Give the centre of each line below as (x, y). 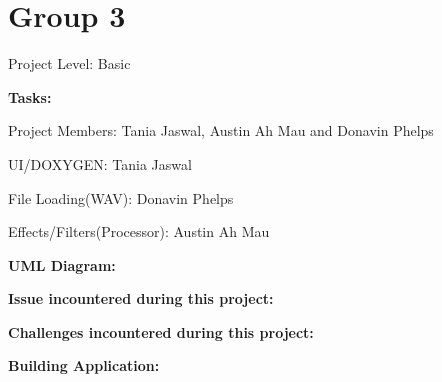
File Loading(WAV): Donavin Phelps (121, 197)
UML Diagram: (62, 264)
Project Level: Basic (69, 63)
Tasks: (30, 96)
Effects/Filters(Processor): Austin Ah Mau (139, 231)
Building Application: (84, 365)
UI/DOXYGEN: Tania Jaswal (100, 163)
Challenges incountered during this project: (161, 331)
